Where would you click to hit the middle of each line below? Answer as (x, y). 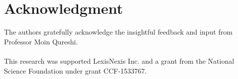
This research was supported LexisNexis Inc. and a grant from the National (119, 60)
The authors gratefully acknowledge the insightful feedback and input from (118, 32)
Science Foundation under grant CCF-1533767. (75, 70)
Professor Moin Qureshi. (41, 41)
